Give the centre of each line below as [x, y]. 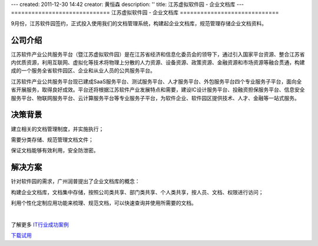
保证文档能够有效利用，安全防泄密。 [55, 151]
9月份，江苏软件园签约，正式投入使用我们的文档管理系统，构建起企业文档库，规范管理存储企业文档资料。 [139, 23]
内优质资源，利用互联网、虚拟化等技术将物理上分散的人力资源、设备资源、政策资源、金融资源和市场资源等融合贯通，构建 [158, 62]
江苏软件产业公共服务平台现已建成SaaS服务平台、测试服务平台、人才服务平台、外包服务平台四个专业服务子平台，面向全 [156, 81]
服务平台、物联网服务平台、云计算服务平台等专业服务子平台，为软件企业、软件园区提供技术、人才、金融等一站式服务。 [155, 98]
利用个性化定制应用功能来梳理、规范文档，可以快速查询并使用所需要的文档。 [104, 203]
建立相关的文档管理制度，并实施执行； [57, 129]
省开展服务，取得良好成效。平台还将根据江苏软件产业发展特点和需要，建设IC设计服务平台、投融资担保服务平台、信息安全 [158, 90]
